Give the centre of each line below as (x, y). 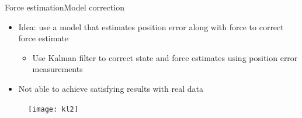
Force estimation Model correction (65, 7)
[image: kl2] (53, 109)
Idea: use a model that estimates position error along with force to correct (151, 26)
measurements (58, 69)
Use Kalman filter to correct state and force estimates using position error (165, 57)
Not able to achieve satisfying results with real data (111, 88)
